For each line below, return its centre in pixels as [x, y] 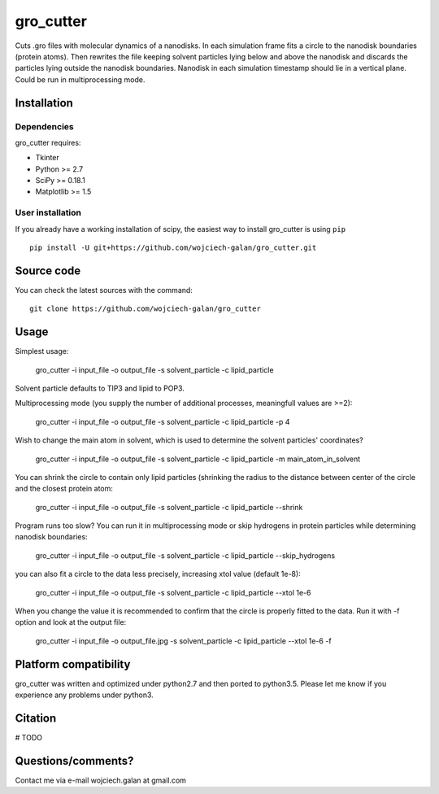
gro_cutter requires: [48, 142]
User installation [48, 213]
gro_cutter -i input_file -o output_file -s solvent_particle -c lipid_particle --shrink [169, 507]
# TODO [28, 738]
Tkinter [48, 158]
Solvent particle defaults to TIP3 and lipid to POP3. [100, 388]
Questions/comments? [74, 761]
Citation [36, 718]
